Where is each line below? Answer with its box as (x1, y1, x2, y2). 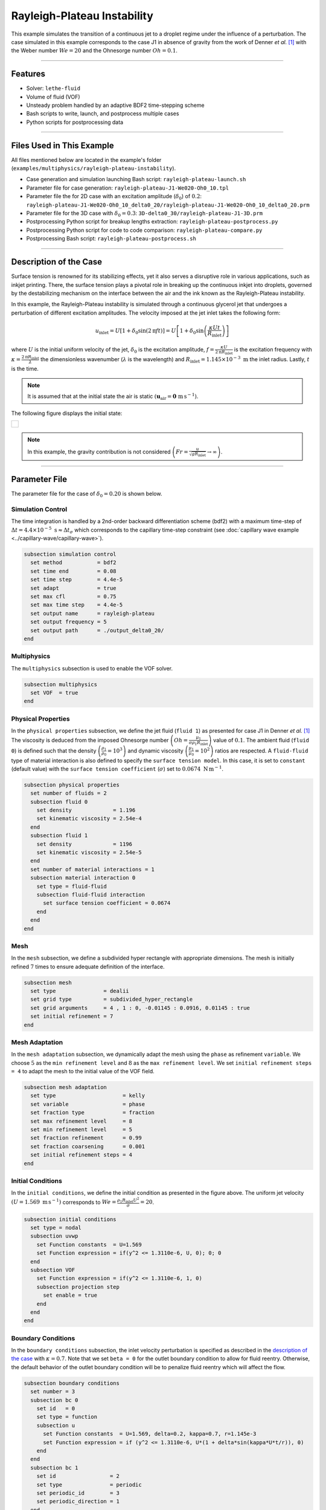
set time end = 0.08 (30, 568, 117, 574)
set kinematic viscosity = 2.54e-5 (36, 849, 142, 856)
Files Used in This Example (11, 140, 114, 150)
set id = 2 (36, 1473, 120, 1480)
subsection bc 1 (30, 1464, 78, 1471)
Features (11, 69, 45, 79)
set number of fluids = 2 (30, 790, 107, 797)
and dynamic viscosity (127, 747, 184, 754)
